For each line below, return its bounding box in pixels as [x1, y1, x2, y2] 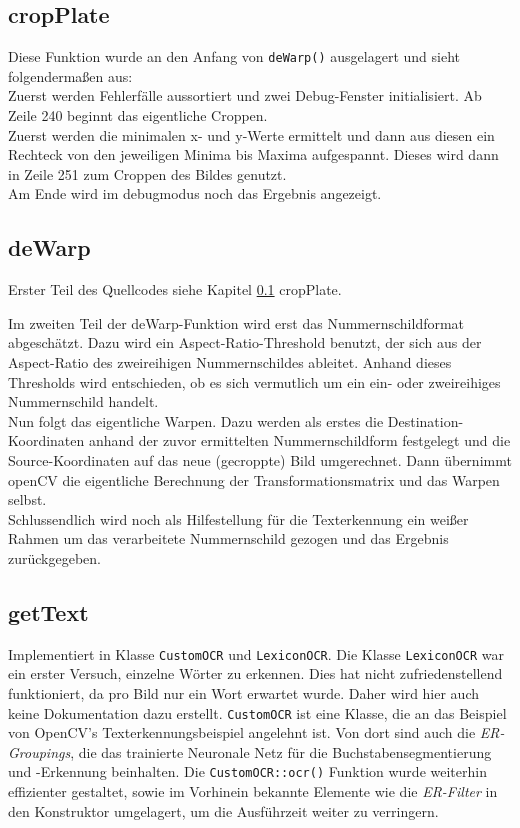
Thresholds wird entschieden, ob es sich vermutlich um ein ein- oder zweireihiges [8, 371, 501, 392]
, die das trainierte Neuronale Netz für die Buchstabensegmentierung [70, 741, 492, 762]
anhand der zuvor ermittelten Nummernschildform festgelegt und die [88, 430, 511, 451]
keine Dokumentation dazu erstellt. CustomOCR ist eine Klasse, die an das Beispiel [8, 702, 507, 723]
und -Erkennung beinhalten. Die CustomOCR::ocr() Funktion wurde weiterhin [8, 761, 487, 782]
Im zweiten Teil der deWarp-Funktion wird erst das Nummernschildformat [8, 312, 465, 333]
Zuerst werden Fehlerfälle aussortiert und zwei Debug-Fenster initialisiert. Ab [8, 85, 482, 106]
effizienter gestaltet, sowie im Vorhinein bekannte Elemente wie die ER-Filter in [8, 781, 498, 802]
